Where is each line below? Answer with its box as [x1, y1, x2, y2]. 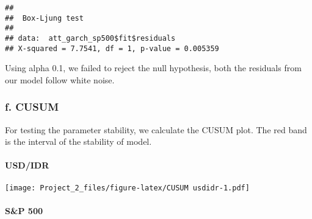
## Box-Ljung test [5, 13, 84, 23]
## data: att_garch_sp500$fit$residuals [5, 33, 176, 43]
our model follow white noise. [5, 73, 115, 86]
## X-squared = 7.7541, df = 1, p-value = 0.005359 [5, 44, 219, 53]
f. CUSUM [5, 99, 59, 114]
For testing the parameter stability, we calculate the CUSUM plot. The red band [5, 123, 307, 136]
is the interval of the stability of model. [5, 135, 152, 148]
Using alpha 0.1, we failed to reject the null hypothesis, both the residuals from [5, 61, 302, 74]
